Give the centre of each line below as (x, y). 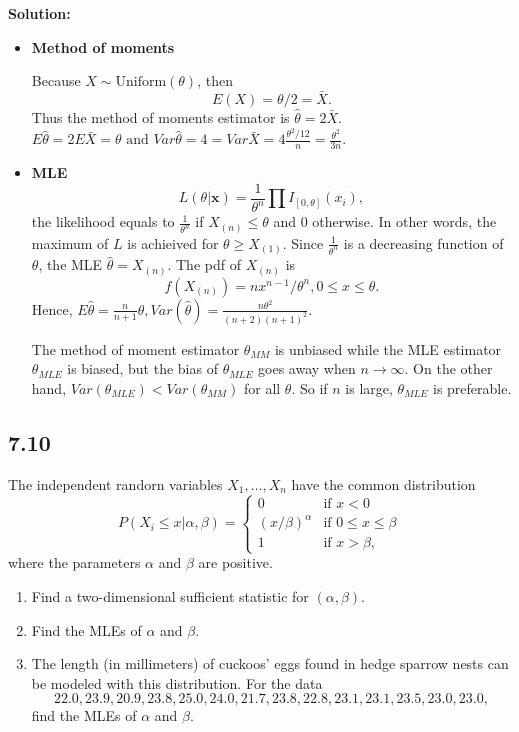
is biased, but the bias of (142, 368)
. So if (309, 387)
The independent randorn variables (115, 483)
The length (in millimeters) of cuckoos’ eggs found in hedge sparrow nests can (270, 663)
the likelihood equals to (103, 221)
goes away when (307, 368)
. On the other (448, 368)
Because (56, 80)
